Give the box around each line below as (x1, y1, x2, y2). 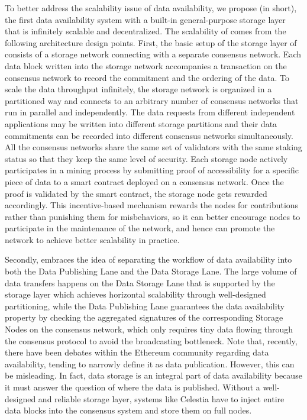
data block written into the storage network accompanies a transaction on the (5, 59, 287, 72)
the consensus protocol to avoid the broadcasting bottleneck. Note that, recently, (5, 334, 298, 347)
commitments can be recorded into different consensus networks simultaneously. (5, 129, 293, 141)
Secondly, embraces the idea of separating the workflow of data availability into (5, 253, 292, 266)
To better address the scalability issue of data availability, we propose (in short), (5, 2, 297, 14)
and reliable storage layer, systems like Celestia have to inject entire (38, 392, 285, 405)
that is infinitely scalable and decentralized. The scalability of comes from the (5, 25, 286, 37)
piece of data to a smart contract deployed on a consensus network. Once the (5, 175, 284, 188)
